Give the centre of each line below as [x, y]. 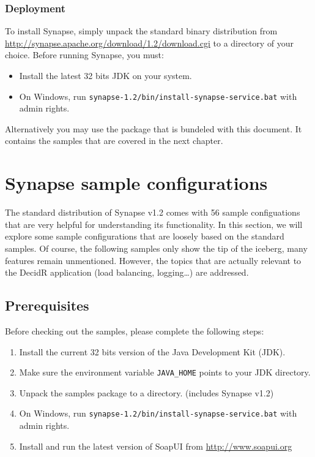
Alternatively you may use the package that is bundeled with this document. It [154, 128]
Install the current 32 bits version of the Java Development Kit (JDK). [152, 351]
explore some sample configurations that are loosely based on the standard [145, 236]
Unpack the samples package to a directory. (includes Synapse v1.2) [146, 392]
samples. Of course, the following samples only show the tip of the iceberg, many [156, 248]
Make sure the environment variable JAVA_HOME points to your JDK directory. [165, 372]
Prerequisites [47, 305]
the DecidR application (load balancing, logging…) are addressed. [127, 272]
